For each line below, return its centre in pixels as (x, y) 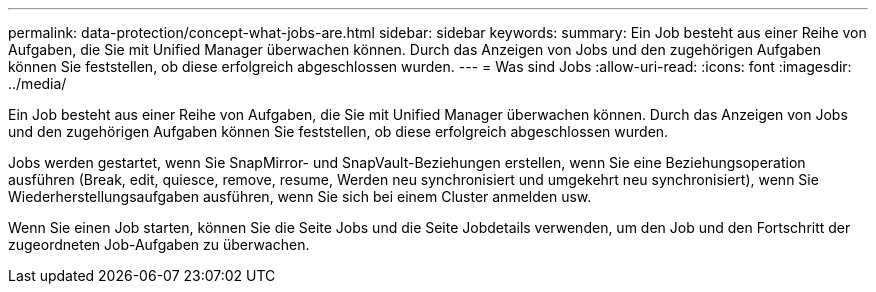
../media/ (37, 83)
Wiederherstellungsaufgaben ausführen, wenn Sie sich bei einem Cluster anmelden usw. (300, 196)
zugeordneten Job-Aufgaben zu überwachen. (159, 244)
